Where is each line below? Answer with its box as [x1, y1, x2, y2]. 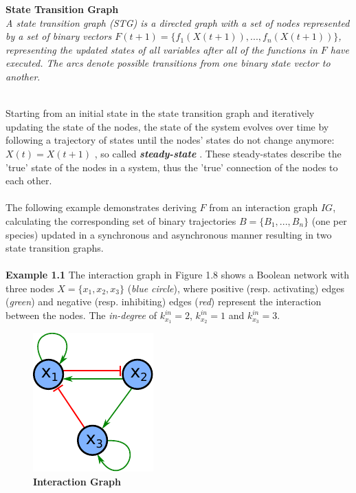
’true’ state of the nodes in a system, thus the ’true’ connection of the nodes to [5, 160, 338, 174]
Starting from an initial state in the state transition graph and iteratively [5, 106, 315, 120]
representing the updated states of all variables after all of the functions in [5, 42, 318, 56]
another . [5, 69, 41, 83]
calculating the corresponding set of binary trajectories [5, 213, 236, 228]
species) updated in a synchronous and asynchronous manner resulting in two [5, 227, 332, 241]
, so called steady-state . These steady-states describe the [94, 146, 342, 160]
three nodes [5, 281, 54, 295]
